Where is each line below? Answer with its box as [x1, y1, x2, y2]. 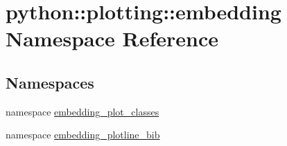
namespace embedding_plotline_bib [6, 127, 160, 142]
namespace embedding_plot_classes [6, 104, 159, 118]
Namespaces [6, 71, 94, 93]
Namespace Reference [6, 24, 218, 53]
